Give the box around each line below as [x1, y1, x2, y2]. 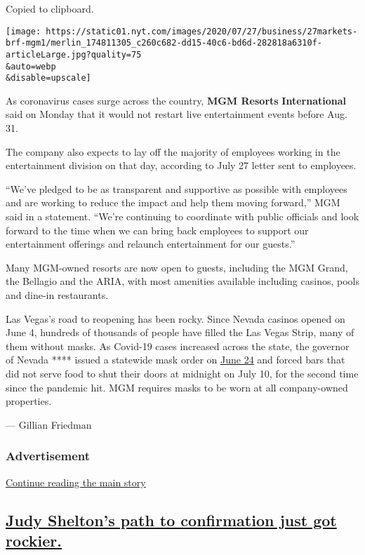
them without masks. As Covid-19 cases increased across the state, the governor [6, 338, 350, 353]
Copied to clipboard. [6, 1, 94, 15]
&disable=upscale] [6, 73, 91, 83]
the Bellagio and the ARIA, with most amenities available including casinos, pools [6, 274, 359, 288]
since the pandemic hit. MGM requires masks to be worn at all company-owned [6, 380, 348, 394]
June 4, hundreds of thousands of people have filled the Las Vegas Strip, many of [6, 325, 354, 340]
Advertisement [6, 447, 91, 464]
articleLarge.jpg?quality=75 [6, 49, 142, 60]
